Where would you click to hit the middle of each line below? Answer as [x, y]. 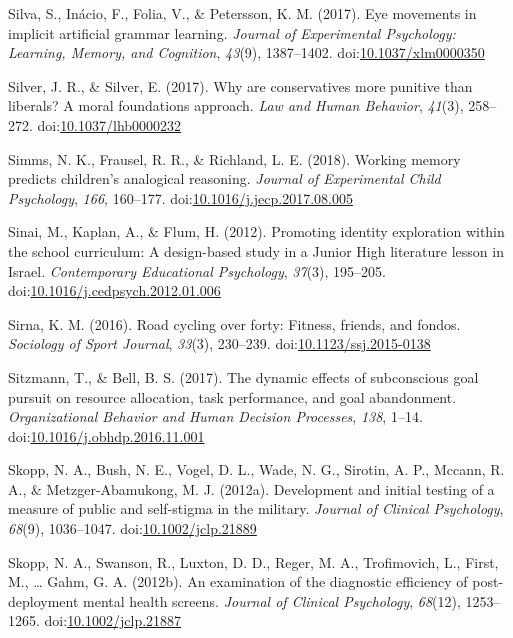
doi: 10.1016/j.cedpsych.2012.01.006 [114, 290]
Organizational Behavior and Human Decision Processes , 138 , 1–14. [215, 416]
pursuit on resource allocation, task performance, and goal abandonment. [232, 396]
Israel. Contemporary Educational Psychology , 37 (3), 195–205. [197, 270]
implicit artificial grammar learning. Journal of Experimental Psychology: [232, 32]
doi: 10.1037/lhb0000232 [109, 124]
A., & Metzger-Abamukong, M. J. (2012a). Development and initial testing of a [251, 488]
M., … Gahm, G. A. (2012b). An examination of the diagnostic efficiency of [238, 581]
